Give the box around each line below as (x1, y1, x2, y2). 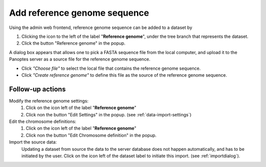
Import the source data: (9, 139, 57, 145)
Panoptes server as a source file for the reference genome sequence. (9, 56, 151, 62)
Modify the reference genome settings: (9, 98, 89, 104)
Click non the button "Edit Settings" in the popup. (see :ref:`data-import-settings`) (26, 111, 192, 117)
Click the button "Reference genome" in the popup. (21, 40, 126, 46)
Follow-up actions (9, 85, 66, 93)
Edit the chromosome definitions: (9, 118, 76, 124)
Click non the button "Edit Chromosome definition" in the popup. (26, 132, 157, 138)
